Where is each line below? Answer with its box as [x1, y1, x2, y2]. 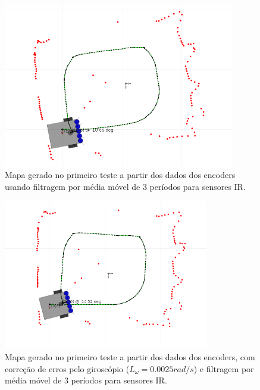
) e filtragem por [193, 362, 254, 375]
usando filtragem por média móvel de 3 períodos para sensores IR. [5, 180, 246, 192]
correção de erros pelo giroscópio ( [5, 362, 130, 375]
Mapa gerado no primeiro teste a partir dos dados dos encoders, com [5, 350, 255, 363]
